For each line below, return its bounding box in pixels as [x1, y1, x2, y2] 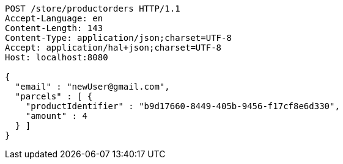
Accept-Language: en [5, 13, 103, 23]
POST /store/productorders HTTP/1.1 [5, 4, 180, 13]
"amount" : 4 [25, 111, 87, 121]
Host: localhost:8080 [5, 52, 108, 62]
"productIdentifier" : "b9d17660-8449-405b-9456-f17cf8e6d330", [25, 101, 340, 111]
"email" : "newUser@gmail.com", [15, 82, 170, 91]
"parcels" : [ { [15, 91, 93, 101]
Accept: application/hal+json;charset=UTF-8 [5, 43, 222, 52]
